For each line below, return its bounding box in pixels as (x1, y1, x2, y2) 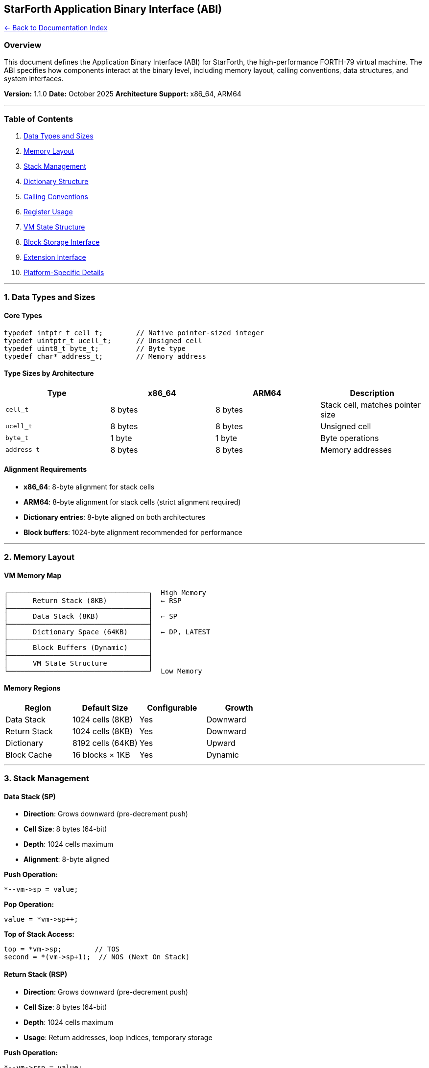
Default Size (82, 702, 128, 713)
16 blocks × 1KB (72, 749, 130, 760)
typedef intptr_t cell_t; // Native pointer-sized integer (4, 328, 264, 337)
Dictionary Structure (24, 177, 89, 186)
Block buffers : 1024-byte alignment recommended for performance (24, 528, 242, 536)
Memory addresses (320, 444, 392, 455)
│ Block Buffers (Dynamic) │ (4, 643, 153, 651)
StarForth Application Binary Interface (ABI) (4, 3, 222, 15)
